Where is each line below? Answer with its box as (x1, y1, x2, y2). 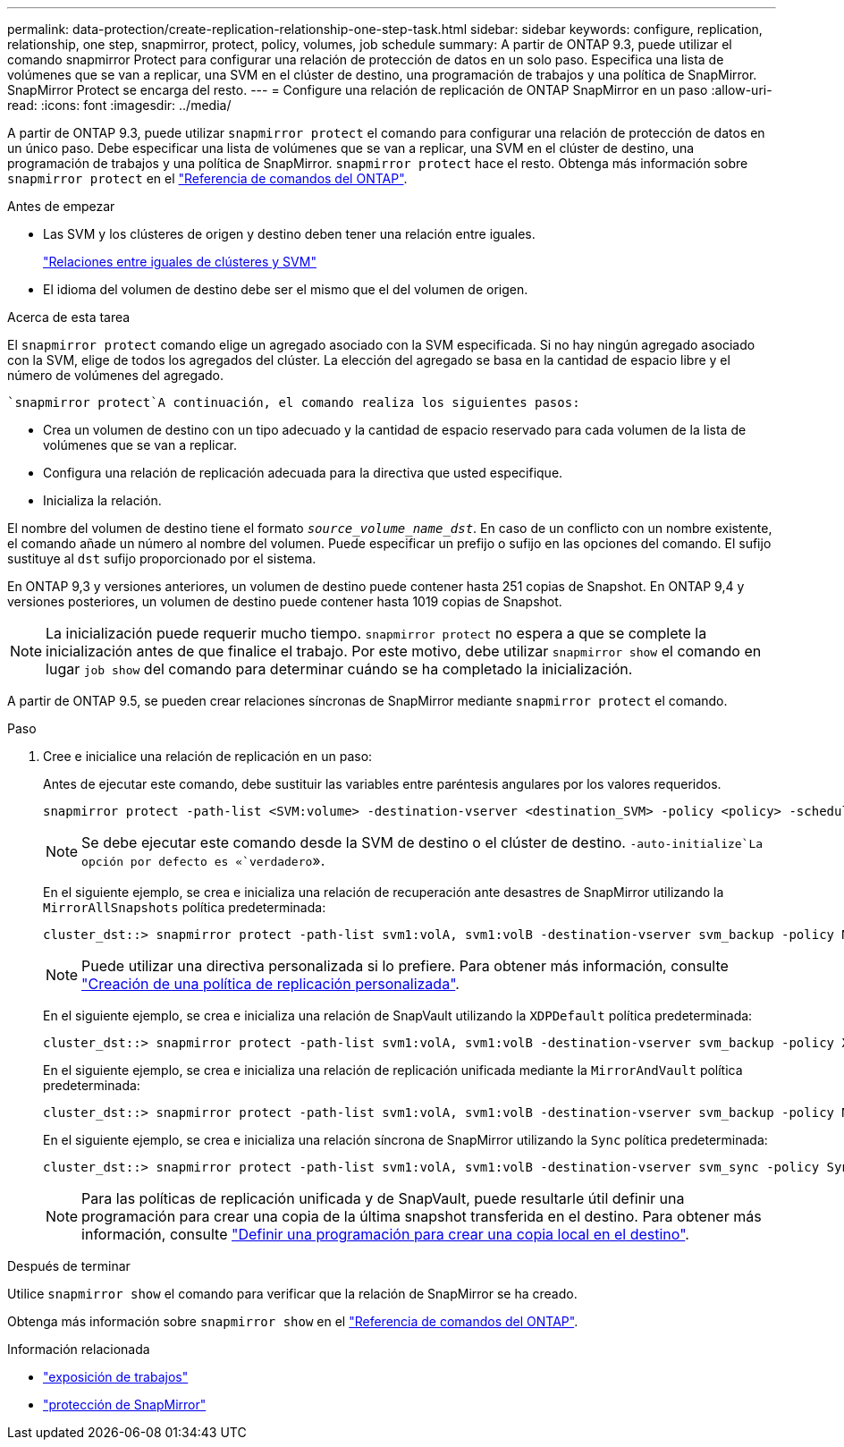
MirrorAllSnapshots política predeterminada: (43, 900, 326, 915)
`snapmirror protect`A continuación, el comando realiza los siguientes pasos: (7, 395, 580, 410)
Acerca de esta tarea (7, 309, 131, 325)
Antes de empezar (7, 199, 115, 214)
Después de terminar (7, 1258, 131, 1274)
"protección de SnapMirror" (43, 1397, 207, 1412)
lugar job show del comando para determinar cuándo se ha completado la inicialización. (46, 660, 633, 678)
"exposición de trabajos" (43, 1369, 189, 1384)
